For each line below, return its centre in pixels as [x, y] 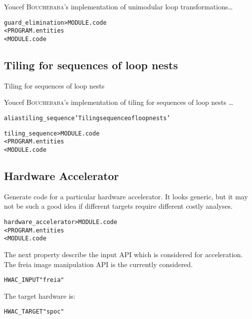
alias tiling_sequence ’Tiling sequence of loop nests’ [87, 118]
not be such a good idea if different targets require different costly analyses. [118, 206]
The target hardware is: [40, 296]
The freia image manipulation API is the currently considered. [99, 264]
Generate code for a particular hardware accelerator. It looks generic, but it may [126, 196]
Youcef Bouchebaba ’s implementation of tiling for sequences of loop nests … [119, 102]
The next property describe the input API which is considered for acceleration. [124, 254]
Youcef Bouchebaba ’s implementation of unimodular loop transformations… [118, 6]
